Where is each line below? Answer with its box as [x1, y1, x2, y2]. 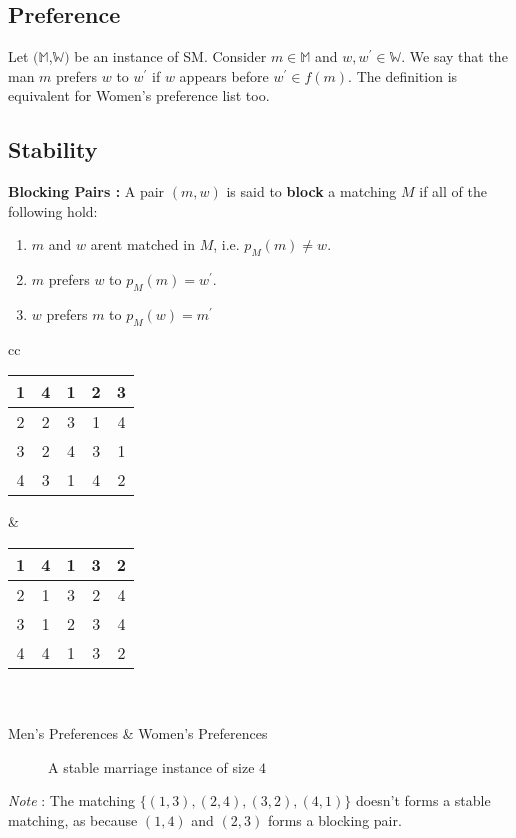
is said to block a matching [226, 181, 397, 202]
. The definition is [348, 65, 458, 86]
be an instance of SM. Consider [74, 46, 267, 67]
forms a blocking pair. [267, 809, 402, 830]
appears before [179, 65, 269, 86]
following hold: [8, 200, 98, 221]
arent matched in [90, 234, 195, 255]
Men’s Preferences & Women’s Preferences [8, 723, 268, 744]
